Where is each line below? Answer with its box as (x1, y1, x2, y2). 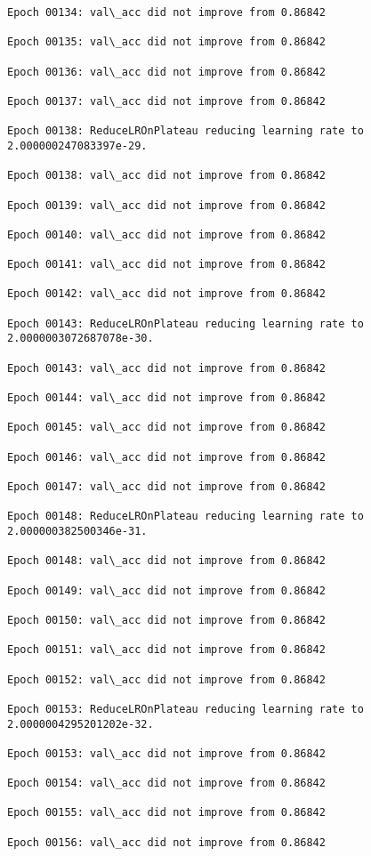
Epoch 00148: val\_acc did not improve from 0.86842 (7, 554, 326, 568)
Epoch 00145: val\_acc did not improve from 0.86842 (7, 421, 326, 434)
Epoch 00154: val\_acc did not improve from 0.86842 (7, 777, 326, 790)
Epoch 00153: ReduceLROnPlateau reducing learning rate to (7, 702, 364, 715)
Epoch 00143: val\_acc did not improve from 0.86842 (7, 361, 326, 375)
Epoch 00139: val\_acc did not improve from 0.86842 (7, 198, 326, 212)
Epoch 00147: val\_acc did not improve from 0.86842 (7, 480, 326, 493)
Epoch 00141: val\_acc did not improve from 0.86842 (7, 258, 326, 271)
